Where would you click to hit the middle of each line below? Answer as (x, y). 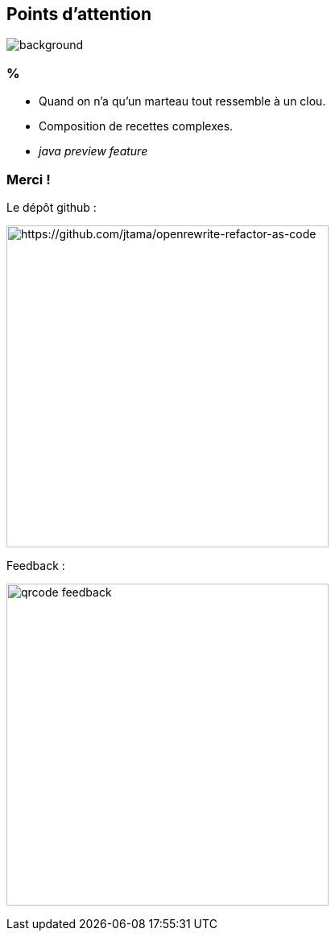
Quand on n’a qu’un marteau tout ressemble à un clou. (182, 101)
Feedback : (36, 565)
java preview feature (93, 151)
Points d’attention (79, 14)
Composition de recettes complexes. (136, 126)
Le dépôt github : (52, 207)
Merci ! (29, 179)
